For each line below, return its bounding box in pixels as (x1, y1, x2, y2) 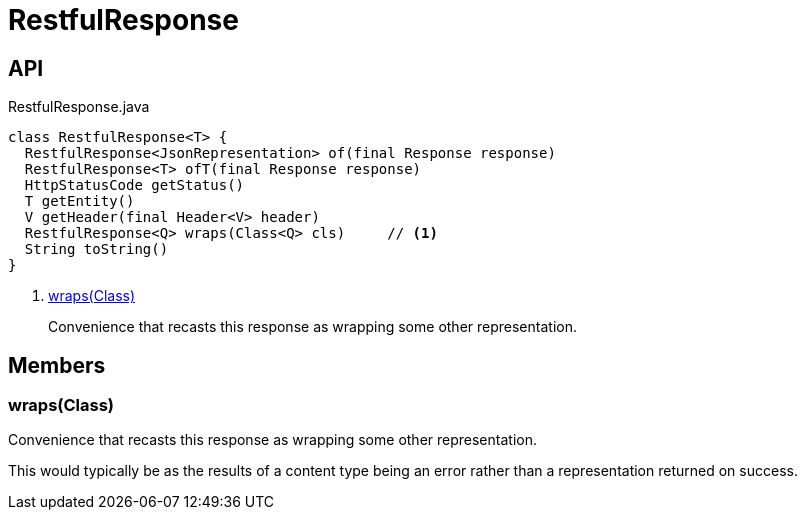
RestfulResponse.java (8, 98, 150, 116)
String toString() (24, 241, 169, 258)
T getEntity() (24, 193, 135, 210)
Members (8, 352, 106, 378)
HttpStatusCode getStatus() (24, 177, 245, 194)
